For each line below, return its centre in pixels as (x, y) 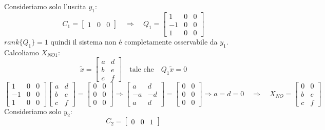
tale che (142, 69)
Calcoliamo (22, 52)
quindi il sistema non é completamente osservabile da (134, 41)
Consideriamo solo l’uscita (45, 6)
